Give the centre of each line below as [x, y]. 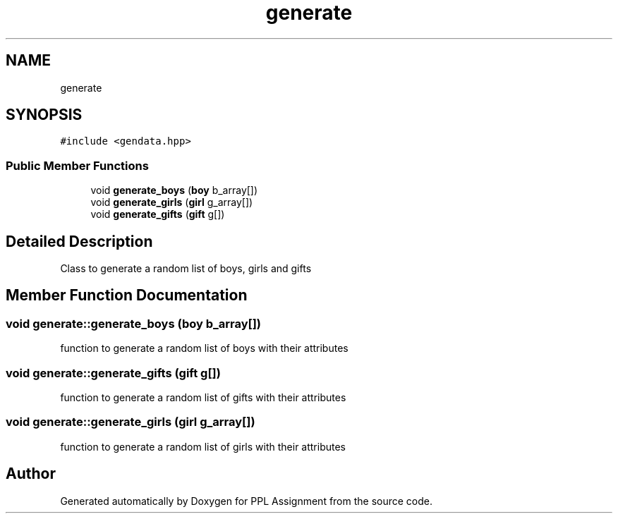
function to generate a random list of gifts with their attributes [203, 397]
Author [31, 474]
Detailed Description [79, 241]
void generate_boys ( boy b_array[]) [174, 190]
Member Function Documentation [127, 295]
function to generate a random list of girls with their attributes [203, 446]
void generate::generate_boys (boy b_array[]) [134, 323]
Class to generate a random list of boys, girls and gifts [186, 269]
